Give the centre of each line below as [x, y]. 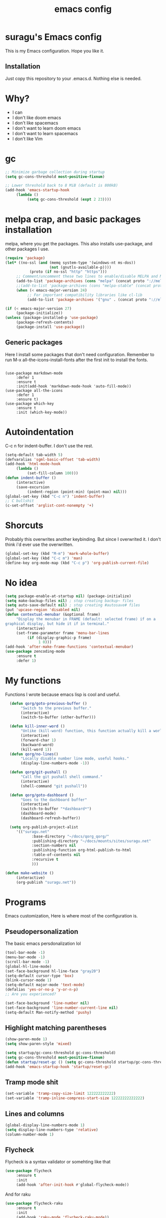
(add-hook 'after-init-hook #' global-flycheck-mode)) [73, 1185]
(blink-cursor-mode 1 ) [28, 980]
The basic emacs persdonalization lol [43, 944]
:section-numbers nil [54, 845]
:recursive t [45, 859]
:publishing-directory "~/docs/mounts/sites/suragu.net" [91, 841]
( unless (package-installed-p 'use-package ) [52, 318]
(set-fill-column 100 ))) [53, 473]
